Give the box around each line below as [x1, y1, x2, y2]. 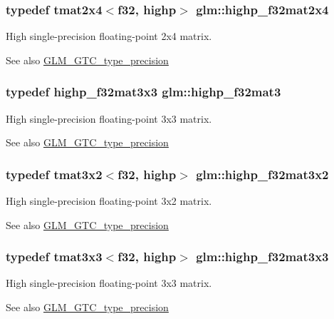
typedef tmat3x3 [6, 248, 103, 265]
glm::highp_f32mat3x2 [196, 165, 329, 183]
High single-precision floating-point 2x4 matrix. [6, 29, 212, 44]
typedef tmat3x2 [6, 165, 103, 183]
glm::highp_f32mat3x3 [196, 248, 329, 265]
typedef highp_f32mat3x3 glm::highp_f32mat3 [6, 83, 281, 101]
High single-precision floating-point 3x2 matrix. [6, 193, 212, 208]
